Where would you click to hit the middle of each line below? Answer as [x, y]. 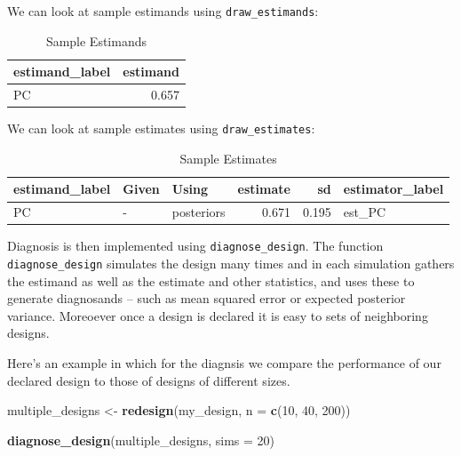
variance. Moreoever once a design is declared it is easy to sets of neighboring [218, 315]
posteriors [199, 212]
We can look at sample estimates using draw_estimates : [161, 128]
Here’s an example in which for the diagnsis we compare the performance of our [224, 363]
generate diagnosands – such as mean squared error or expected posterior [207, 298]
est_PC [365, 212]
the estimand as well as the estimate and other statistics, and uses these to [211, 280]
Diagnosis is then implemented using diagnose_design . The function [195, 246]
